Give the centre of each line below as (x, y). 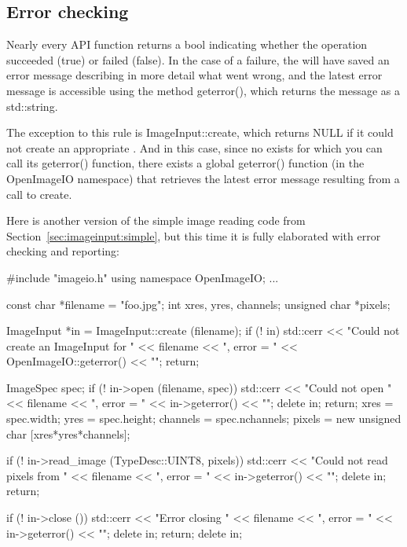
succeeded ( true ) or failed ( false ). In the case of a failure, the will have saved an (198, 59)
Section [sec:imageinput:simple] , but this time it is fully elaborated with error (194, 235)
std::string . (32, 106)
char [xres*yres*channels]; (68, 433)
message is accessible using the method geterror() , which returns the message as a (203, 90)
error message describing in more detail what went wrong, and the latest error (194, 75)
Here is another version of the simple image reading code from (156, 220)
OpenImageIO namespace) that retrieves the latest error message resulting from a (203, 178)
